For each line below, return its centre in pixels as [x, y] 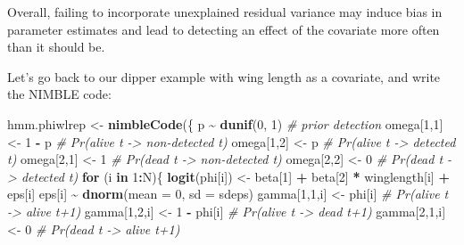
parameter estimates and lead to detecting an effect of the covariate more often [224, 29]
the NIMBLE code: [59, 94]
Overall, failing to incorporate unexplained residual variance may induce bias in [225, 12]
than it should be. [56, 47]
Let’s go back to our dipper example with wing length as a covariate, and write [224, 76]
